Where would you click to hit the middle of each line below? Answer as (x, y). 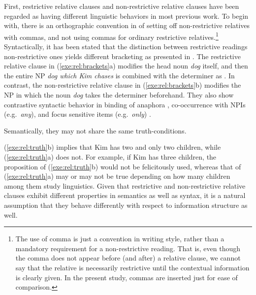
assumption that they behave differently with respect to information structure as (126, 205)
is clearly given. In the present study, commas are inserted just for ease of (127, 277)
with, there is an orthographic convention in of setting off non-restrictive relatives (127, 25)
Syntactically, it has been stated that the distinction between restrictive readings (126, 47)
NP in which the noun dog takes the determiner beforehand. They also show (119, 95)
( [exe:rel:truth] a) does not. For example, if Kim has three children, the (110, 156)
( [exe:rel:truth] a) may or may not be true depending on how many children (117, 176)
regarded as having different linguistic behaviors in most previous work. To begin (126, 16)
